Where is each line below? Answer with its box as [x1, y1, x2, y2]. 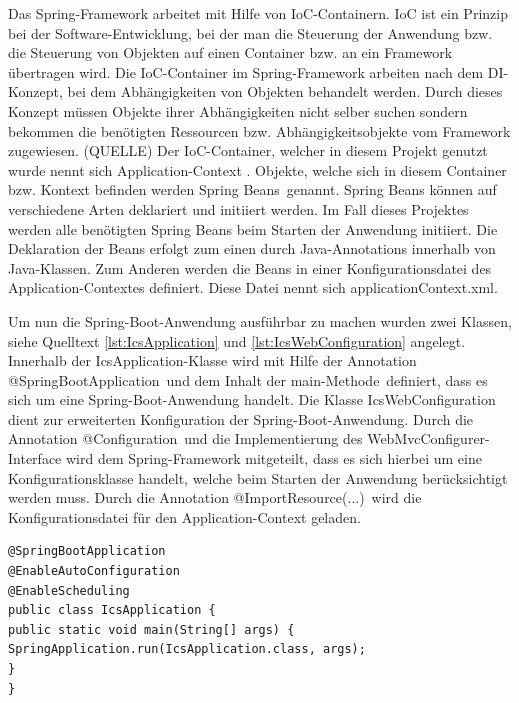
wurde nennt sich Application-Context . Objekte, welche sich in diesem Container [8, 159, 507, 180]
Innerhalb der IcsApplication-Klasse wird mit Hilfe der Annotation [8, 350, 417, 371]
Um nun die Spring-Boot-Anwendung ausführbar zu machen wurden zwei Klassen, [8, 310, 512, 331]
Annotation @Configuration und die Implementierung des [8, 428, 363, 449]
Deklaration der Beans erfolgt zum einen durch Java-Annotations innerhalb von [8, 238, 496, 259]
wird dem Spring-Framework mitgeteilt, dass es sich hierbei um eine [65, 448, 482, 469]
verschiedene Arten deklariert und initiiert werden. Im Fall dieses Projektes [8, 198, 469, 219]
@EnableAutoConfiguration [8, 564, 180, 579]
